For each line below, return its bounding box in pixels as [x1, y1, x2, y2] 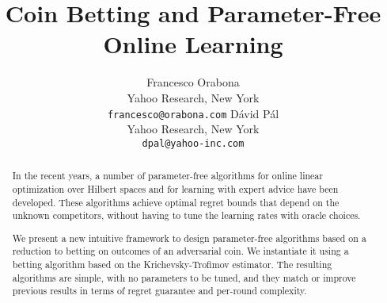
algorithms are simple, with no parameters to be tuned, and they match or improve [12, 270, 356, 284]
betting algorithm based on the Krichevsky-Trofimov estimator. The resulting [12, 258, 332, 271]
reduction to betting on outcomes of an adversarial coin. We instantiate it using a [12, 244, 349, 258]
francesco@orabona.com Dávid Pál [107, 105, 279, 121]
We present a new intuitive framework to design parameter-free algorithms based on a [12, 231, 366, 244]
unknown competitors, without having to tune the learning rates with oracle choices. [12, 209, 361, 222]
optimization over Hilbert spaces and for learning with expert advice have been [12, 182, 339, 195]
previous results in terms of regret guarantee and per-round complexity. [12, 284, 307, 297]
